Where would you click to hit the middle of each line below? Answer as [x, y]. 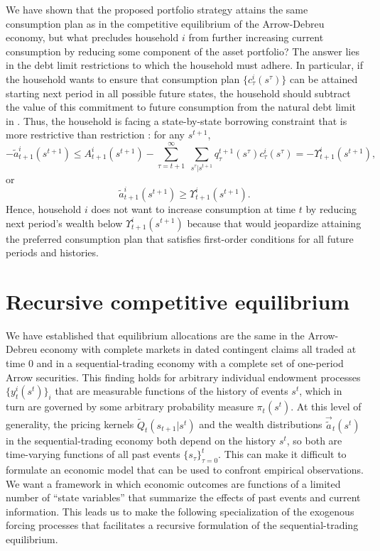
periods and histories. [52, 252]
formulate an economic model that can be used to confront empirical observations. [185, 470]
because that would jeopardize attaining [274, 223]
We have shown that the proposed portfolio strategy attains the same [157, 9]
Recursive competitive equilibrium [178, 301]
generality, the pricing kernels [70, 424]
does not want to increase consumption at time [194, 208]
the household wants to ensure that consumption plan [123, 78]
